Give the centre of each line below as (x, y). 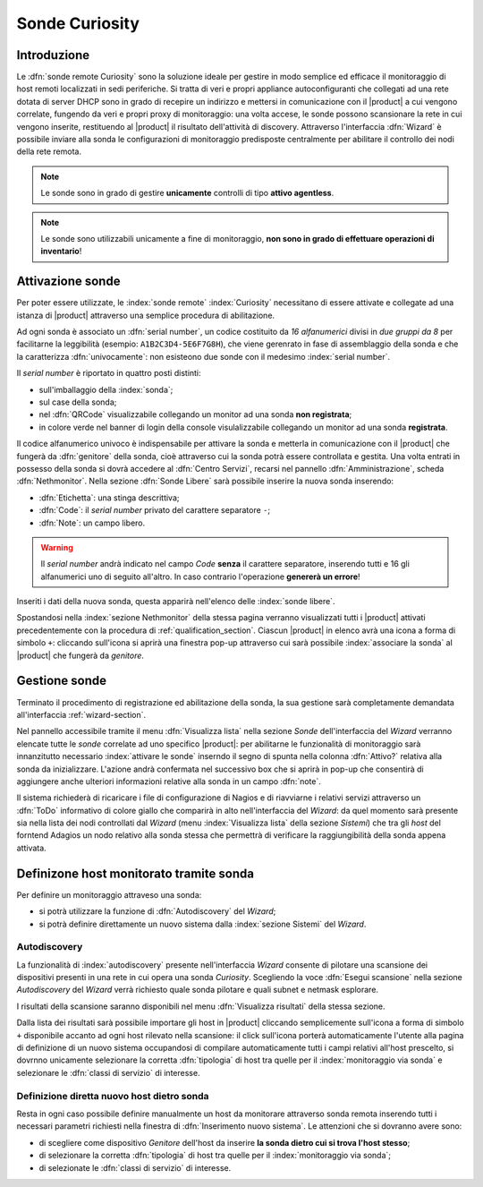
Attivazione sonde (68, 282)
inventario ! (61, 252)
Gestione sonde (62, 681)
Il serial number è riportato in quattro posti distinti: (109, 373)
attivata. (31, 848)
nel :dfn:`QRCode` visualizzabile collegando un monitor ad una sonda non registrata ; (195, 414)
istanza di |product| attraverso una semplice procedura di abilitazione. (146, 315)
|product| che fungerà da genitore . (80, 655)
